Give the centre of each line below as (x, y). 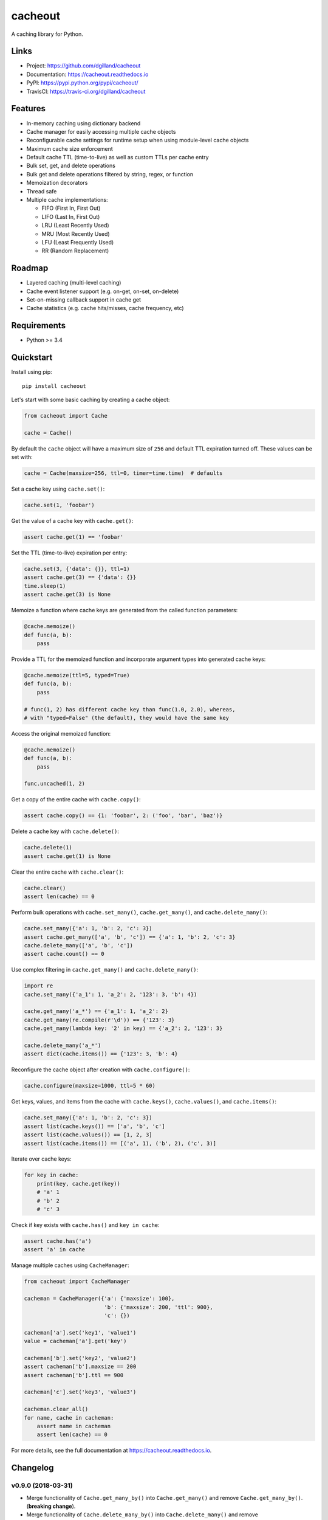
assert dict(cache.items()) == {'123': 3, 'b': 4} (101, 1054)
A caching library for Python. (47, 34)
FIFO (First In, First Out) (71, 208)
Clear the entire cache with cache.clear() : (67, 872)
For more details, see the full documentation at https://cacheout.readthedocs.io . (111, 1451)
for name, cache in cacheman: (69, 1418)
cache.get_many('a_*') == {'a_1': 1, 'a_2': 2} (96, 1011)
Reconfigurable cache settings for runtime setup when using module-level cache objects (138, 140)
